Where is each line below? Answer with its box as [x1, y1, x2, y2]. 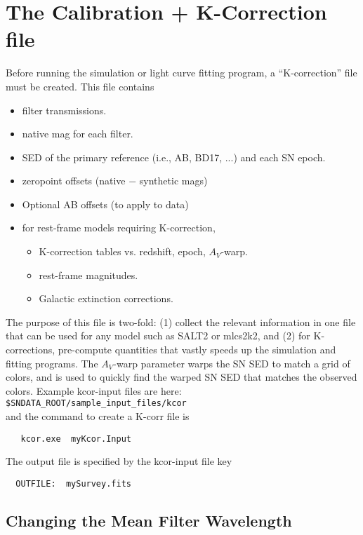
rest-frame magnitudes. [39, 267, 138, 282]
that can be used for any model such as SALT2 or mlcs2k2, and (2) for [6, 328, 310, 343]
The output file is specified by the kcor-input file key [6, 454, 232, 468]
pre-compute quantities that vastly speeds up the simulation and [58, 342, 336, 357]
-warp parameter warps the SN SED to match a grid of [113, 355, 350, 370]
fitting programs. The [6, 355, 98, 370]
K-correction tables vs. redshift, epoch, [39, 244, 206, 259]
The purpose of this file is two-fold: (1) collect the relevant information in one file [6, 314, 356, 329]
